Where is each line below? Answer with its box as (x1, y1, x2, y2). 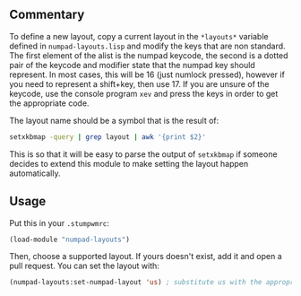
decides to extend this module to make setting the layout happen (9, 158, 249, 169)
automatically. (9, 168, 61, 178)
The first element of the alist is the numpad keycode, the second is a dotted (9, 49, 288, 61)
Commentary (9, 7, 85, 22)
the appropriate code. (9, 98, 90, 109)
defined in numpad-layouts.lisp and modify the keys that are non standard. (9, 40, 286, 51)
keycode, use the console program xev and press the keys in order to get (9, 88, 279, 99)
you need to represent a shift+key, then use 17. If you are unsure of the (9, 78, 270, 89)
